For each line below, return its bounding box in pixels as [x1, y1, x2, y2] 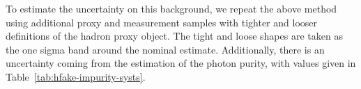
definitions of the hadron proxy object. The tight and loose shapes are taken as [6, 29, 343, 43]
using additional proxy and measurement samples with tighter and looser [6, 15, 318, 29]
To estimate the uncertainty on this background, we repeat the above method [6, 1, 337, 15]
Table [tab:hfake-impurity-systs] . [6, 69, 146, 83]
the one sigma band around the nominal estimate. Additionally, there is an [6, 42, 325, 56]
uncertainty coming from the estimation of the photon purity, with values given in [6, 56, 356, 70]
